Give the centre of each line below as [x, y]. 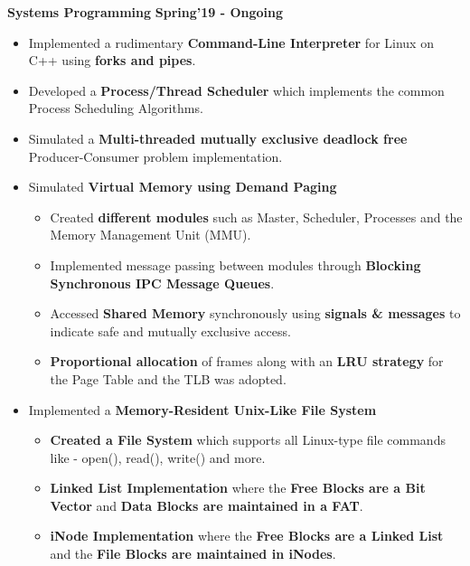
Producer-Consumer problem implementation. [155, 156]
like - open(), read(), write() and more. [158, 457]
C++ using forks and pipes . [112, 60]
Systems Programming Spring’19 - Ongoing [145, 12]
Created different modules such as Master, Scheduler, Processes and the [256, 217]
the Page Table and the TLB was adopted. [168, 378]
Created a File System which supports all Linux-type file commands [248, 440]
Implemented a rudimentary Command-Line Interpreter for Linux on [231, 42]
